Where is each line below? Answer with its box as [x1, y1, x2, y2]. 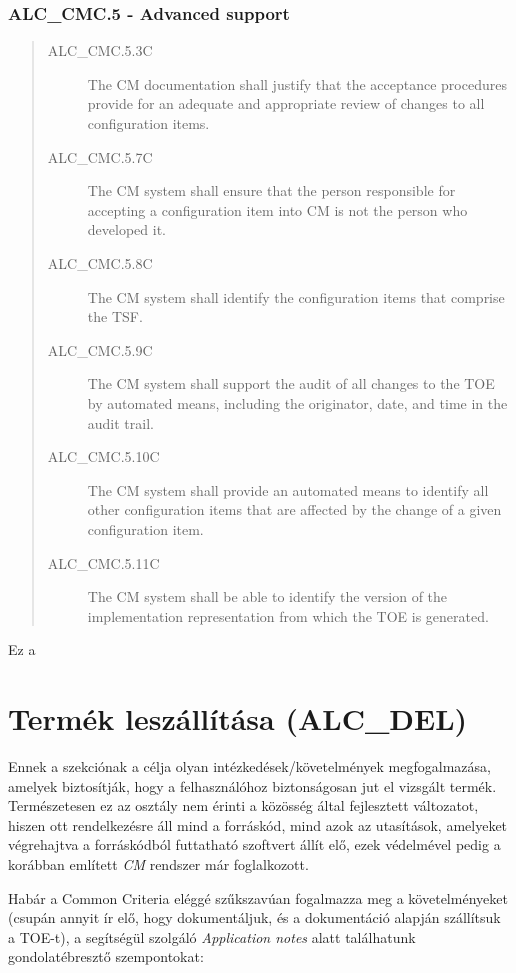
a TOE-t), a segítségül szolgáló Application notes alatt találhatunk [8, 926, 416, 947]
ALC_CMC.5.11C [47, 552, 160, 573]
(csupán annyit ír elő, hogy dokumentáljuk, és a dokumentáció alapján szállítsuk [8, 907, 501, 928]
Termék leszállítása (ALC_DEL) [8, 698, 468, 739]
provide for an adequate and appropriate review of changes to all [87, 93, 485, 114]
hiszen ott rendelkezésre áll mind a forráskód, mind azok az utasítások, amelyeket [8, 814, 508, 835]
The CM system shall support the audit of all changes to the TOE [87, 373, 495, 394]
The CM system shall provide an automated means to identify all [87, 479, 489, 500]
